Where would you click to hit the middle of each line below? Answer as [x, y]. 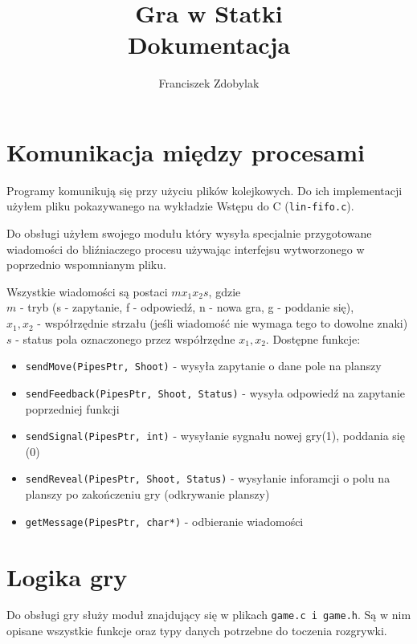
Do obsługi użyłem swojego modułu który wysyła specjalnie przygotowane [189, 233]
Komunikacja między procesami [186, 151]
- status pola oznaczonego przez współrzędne [125, 338]
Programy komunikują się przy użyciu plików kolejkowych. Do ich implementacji [204, 190]
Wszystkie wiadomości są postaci [87, 291]
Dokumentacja [209, 45]
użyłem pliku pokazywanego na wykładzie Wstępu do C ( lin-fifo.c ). [180, 206]
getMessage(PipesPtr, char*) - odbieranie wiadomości [164, 521]
